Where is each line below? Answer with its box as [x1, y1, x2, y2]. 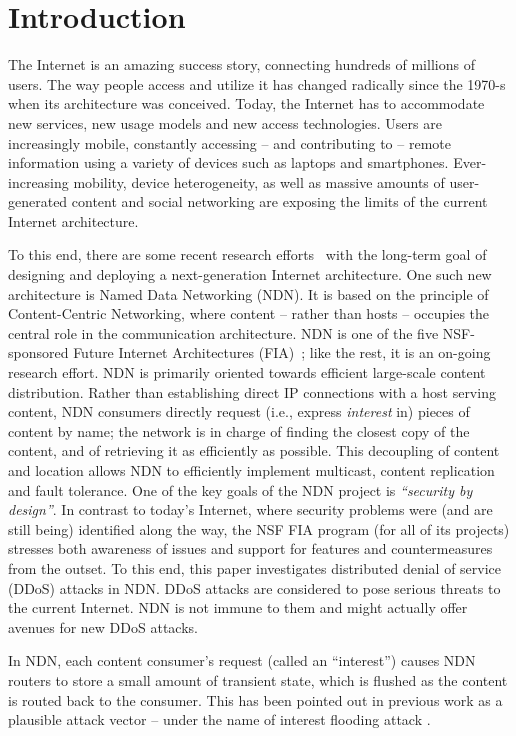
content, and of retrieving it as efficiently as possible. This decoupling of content [8, 440, 500, 461]
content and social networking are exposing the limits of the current [71, 191, 488, 212]
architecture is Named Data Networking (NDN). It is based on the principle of [8, 283, 489, 304]
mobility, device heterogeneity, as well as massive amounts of [73, 171, 445, 192]
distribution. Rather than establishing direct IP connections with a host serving [8, 381, 496, 402]
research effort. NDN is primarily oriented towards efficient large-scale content [8, 362, 486, 383]
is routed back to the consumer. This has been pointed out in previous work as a [8, 689, 503, 710]
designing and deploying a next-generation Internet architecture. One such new [8, 264, 492, 285]
